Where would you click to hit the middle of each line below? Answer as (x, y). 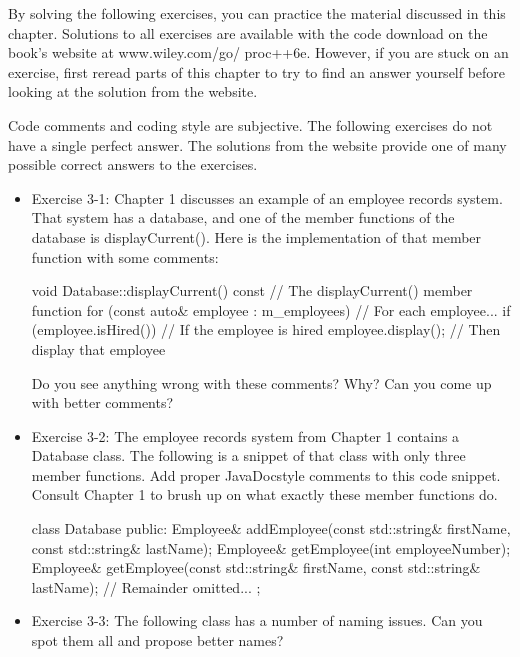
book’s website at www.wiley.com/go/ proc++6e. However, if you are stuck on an (258, 52)
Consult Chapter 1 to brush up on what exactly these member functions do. (264, 494)
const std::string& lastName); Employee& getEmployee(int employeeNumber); (271, 547)
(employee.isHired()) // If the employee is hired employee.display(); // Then (266, 329)
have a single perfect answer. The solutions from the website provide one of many (257, 144)
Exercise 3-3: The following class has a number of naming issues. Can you (257, 620)
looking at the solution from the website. (133, 91)
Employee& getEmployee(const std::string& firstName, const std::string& (256, 567)
